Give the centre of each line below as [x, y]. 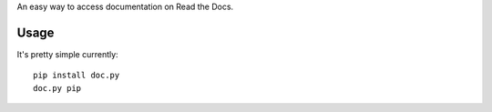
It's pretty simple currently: [67, 54]
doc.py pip [57, 88]
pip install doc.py [77, 76]
